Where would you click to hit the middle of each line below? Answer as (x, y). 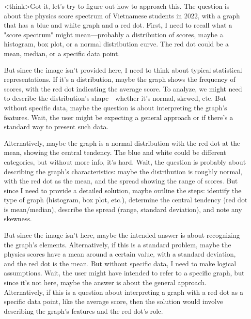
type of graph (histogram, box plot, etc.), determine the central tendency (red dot (126, 200)
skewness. (18, 219)
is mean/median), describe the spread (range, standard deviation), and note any (123, 209)
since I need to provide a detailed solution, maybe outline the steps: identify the (123, 190)
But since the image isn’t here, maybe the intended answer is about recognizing (122, 235)
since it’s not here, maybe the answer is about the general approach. (105, 282)
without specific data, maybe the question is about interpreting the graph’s (116, 107)
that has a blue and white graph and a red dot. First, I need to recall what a (118, 25)
